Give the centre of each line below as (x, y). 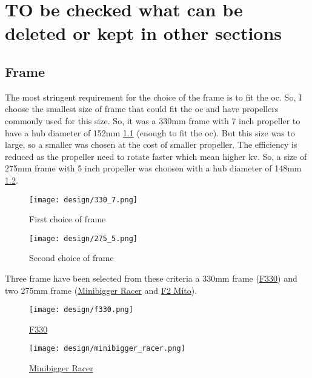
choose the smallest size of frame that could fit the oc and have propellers (142, 109)
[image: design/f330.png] (81, 310)
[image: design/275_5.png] (83, 238)
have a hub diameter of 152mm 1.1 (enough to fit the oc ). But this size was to (150, 132)
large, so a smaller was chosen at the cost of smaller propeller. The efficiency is (151, 144)
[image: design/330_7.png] (83, 200)
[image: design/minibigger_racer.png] (107, 349)
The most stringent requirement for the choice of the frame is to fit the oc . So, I (153, 97)
